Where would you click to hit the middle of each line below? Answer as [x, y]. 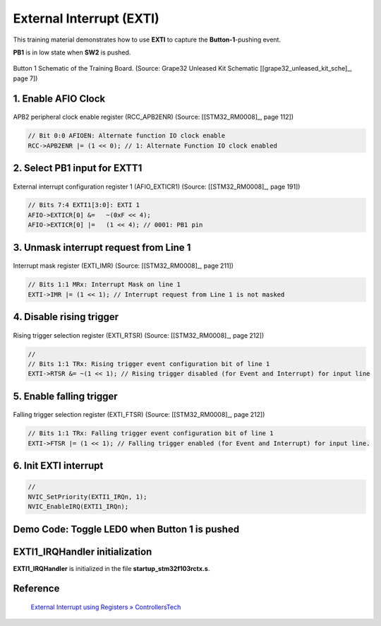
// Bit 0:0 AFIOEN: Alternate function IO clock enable [127, 136]
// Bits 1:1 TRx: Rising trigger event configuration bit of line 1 [149, 364]
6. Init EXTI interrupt [58, 466]
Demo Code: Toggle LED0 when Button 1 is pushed [126, 529]
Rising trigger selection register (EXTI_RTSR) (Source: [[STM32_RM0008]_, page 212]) [139, 335]
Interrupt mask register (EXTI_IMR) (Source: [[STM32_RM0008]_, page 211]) [123, 266]
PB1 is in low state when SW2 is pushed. [72, 52]
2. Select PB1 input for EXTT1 [78, 168]
